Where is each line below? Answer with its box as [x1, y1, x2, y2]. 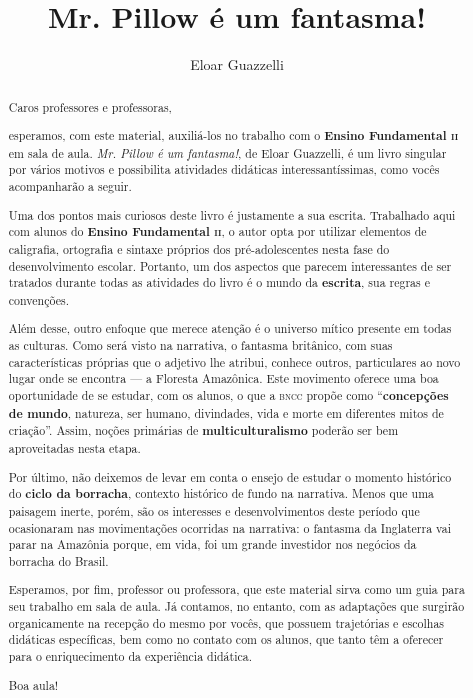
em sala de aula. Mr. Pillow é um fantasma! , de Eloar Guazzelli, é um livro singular [8, 144, 447, 161]
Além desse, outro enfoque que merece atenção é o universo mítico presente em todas [8, 320, 452, 337]
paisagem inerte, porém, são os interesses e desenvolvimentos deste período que [8, 502, 420, 519]
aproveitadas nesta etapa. [8, 440, 141, 456]
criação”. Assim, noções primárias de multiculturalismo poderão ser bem [8, 422, 399, 440]
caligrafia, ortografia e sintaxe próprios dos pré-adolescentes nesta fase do [8, 240, 390, 257]
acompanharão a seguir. [8, 178, 132, 195]
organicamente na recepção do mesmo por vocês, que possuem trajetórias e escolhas [8, 614, 445, 631]
